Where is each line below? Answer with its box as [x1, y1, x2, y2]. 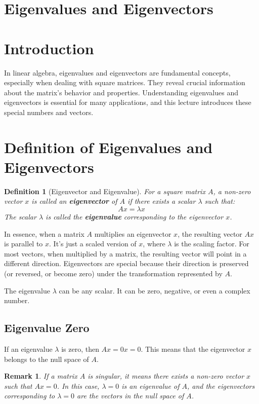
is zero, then [61, 343, 99, 354]
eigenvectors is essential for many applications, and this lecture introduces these [4, 97, 251, 107]
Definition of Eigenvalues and [4, 136, 213, 157]
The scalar [4, 211, 36, 222]
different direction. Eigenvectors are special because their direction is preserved [4, 258, 249, 269]
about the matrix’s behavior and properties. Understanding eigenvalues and [4, 87, 238, 97]
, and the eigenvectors [187, 380, 255, 391]
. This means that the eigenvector [141, 343, 245, 354]
